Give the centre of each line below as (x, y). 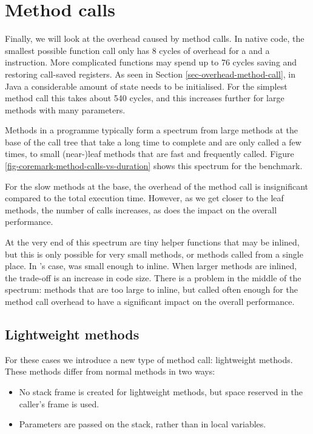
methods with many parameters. (65, 109)
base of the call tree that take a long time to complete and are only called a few (153, 142)
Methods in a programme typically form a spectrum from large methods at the (152, 130)
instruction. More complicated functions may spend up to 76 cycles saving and (151, 62)
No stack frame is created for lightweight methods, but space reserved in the (161, 391)
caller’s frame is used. (59, 403)
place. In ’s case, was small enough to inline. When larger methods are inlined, (151, 266)
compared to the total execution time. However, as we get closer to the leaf (144, 198)
